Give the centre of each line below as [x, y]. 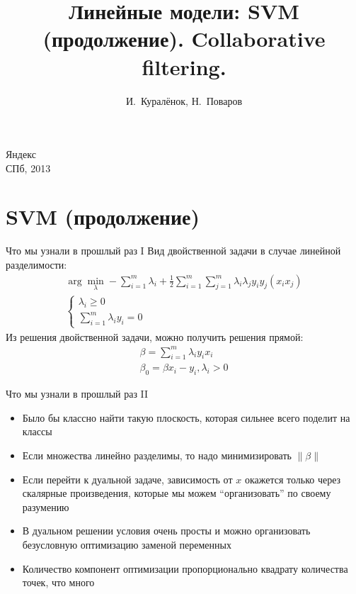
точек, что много [58, 582]
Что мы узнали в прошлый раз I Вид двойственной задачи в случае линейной [173, 251]
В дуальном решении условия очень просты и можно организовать [166, 531]
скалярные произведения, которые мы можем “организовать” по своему [177, 493]
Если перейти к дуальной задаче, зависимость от [127, 479]
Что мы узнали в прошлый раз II [77, 394]
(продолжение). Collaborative [184, 39]
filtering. [184, 66]
